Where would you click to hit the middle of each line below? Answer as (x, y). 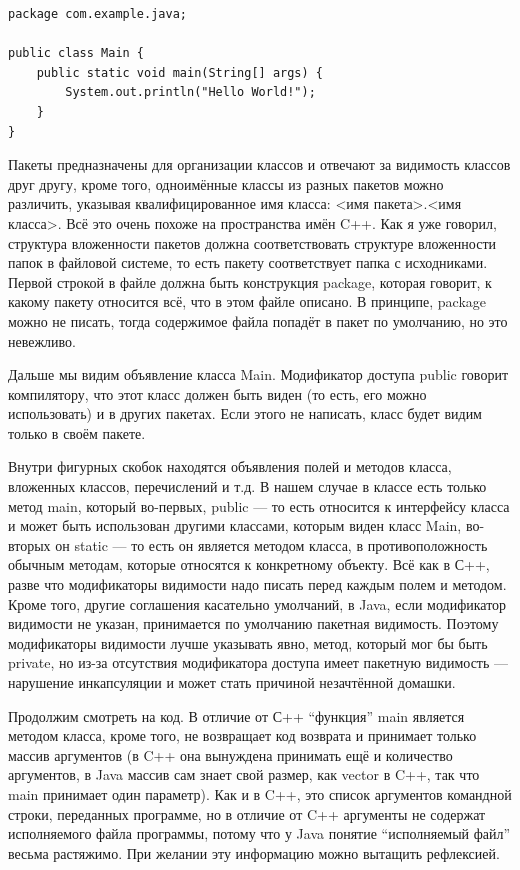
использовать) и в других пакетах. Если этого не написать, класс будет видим (245, 413)
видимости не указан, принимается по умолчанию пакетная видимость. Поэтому (253, 623)
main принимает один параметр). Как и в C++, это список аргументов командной (260, 793)
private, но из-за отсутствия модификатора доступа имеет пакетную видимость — (258, 662)
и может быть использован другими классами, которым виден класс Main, (235, 525)
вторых (29, 544)
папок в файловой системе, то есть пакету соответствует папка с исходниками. (248, 262)
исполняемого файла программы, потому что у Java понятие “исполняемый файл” (259, 833)
